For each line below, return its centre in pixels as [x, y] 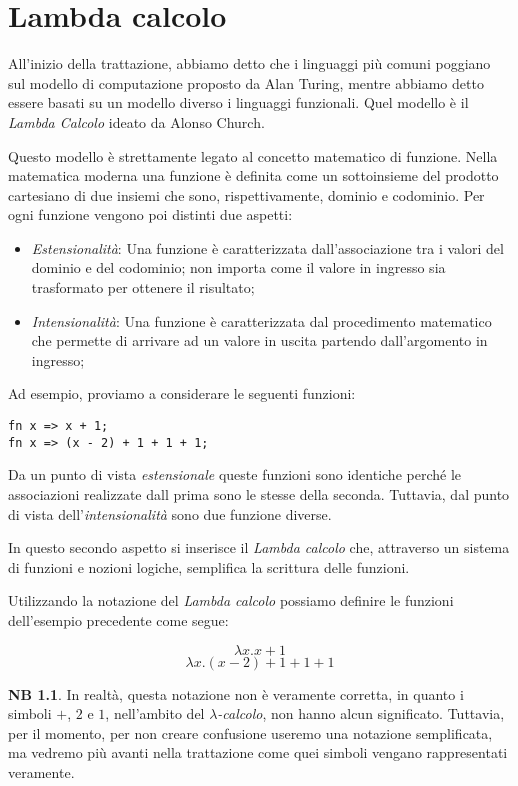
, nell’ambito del [155, 713]
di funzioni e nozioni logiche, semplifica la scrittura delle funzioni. [209, 566]
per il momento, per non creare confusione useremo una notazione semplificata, [250, 732]
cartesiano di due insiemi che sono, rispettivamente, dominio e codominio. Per [246, 194]
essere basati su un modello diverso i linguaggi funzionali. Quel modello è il [238, 102]
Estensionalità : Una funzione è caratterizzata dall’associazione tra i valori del [267, 247]
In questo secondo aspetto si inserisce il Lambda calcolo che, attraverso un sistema [259, 547]
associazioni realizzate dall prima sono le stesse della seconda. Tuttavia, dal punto [259, 493]
